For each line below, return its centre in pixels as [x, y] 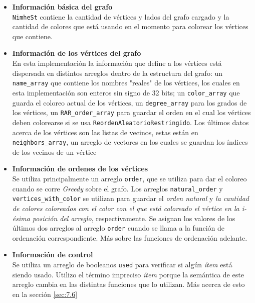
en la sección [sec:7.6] [45, 294]
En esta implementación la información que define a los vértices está [117, 63]
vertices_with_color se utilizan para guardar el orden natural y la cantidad [131, 198]
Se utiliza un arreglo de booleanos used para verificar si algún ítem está [122, 264]
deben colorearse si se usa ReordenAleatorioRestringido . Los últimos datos [131, 122]
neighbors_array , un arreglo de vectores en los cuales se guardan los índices [130, 142]
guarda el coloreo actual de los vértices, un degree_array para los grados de [130, 102]
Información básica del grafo [62, 7]
